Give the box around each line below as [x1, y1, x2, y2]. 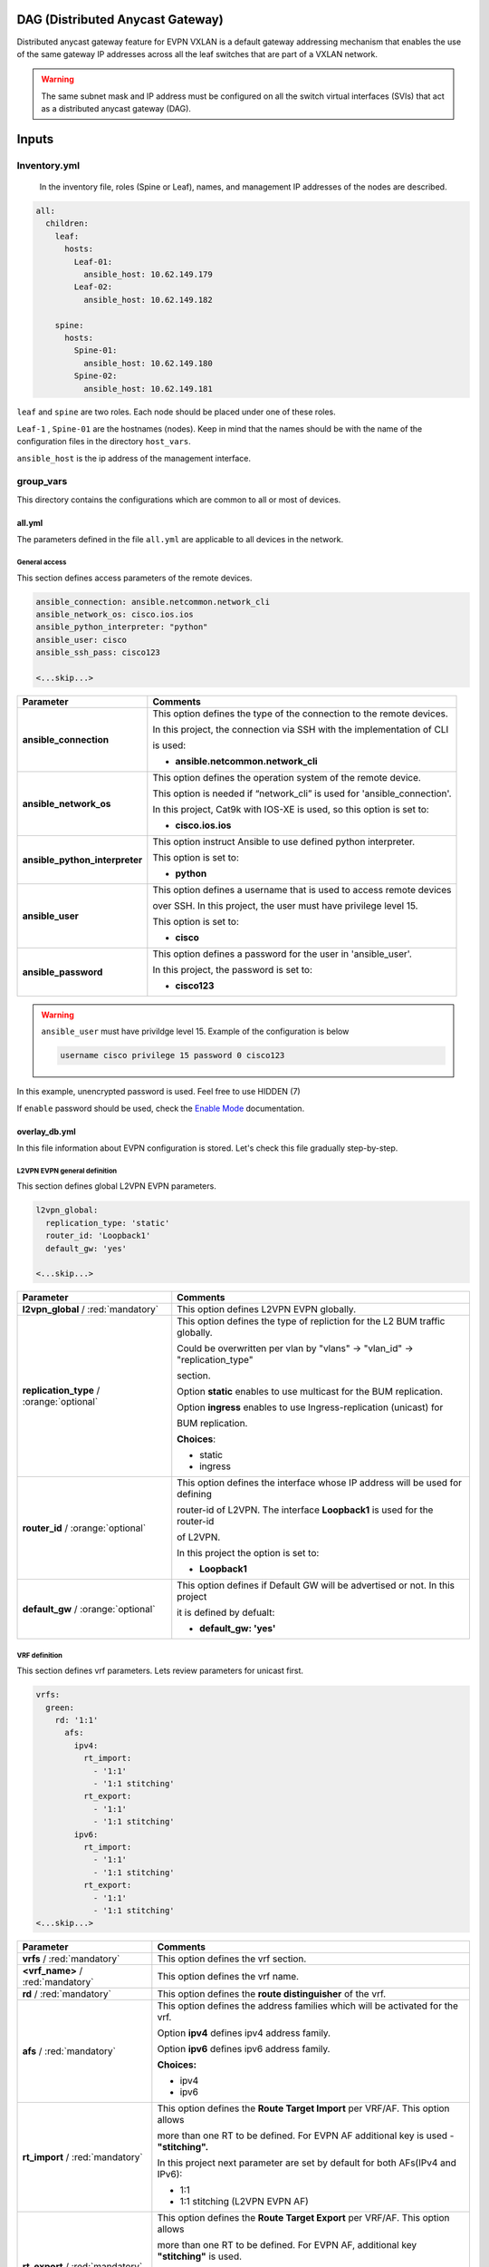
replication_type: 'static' [45, 1218, 170, 1228]
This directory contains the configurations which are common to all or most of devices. [16, 494, 341, 505]
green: [45, 1702, 75, 1713]
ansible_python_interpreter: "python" [35, 622, 208, 632]
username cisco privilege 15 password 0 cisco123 [60, 1050, 285, 1061]
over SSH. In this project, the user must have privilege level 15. [152, 899, 418, 911]
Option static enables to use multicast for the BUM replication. [177, 1386, 444, 1398]
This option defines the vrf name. [157, 1970, 299, 1983]
